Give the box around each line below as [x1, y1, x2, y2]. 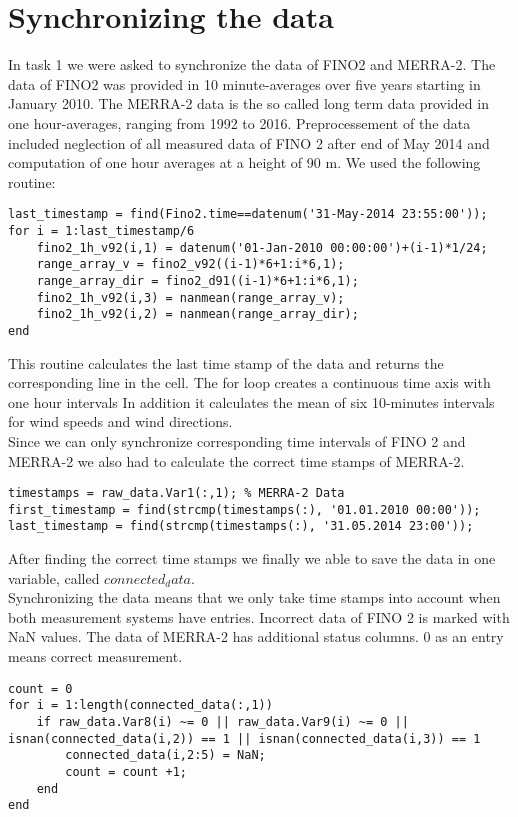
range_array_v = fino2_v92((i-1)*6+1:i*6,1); [36, 257, 345, 272]
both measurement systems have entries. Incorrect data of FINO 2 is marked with [8, 606, 510, 627]
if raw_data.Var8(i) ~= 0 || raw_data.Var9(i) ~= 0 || [36, 714, 409, 729]
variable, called [8, 567, 100, 588]
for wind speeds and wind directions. [8, 411, 233, 432]
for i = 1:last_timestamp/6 [8, 223, 195, 238]
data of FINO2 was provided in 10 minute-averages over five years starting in [8, 73, 481, 94]
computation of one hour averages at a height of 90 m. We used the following [8, 152, 481, 173]
